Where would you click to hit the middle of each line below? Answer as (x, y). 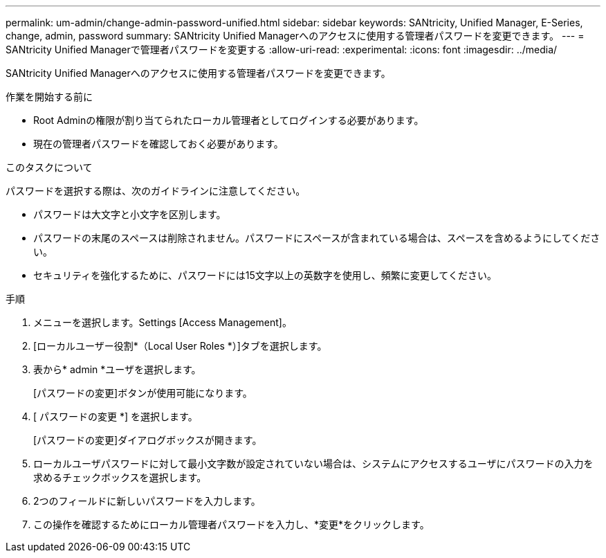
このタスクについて (49, 167)
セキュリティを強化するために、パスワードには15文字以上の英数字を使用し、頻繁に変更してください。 (265, 275)
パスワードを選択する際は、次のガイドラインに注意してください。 (156, 191)
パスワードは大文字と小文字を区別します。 (130, 214)
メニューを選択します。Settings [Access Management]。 (163, 322)
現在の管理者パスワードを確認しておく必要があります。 (158, 144)
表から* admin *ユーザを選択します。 (117, 369)
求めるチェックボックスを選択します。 (120, 477)
